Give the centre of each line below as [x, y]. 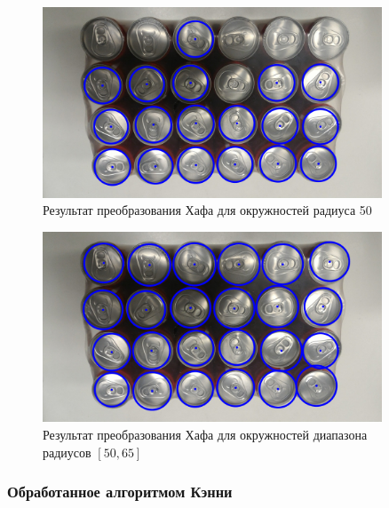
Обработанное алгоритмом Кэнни [120, 492]
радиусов [67, 452]
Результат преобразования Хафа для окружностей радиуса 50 [207, 210]
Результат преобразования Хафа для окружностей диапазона [205, 435]
